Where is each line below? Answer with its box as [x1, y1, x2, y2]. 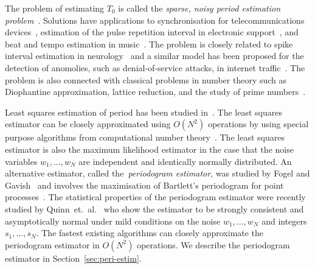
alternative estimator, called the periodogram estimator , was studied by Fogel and [5, 167, 310, 180]
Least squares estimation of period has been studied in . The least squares [5, 105, 282, 118]
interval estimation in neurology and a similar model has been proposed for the [5, 49, 304, 62]
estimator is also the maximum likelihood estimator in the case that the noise [5, 142, 294, 155]
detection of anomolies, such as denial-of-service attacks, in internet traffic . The [5, 61, 305, 74]
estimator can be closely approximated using [5, 117, 171, 130]
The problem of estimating [5, 2, 105, 14]
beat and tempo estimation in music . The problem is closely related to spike [5, 37, 293, 50]
